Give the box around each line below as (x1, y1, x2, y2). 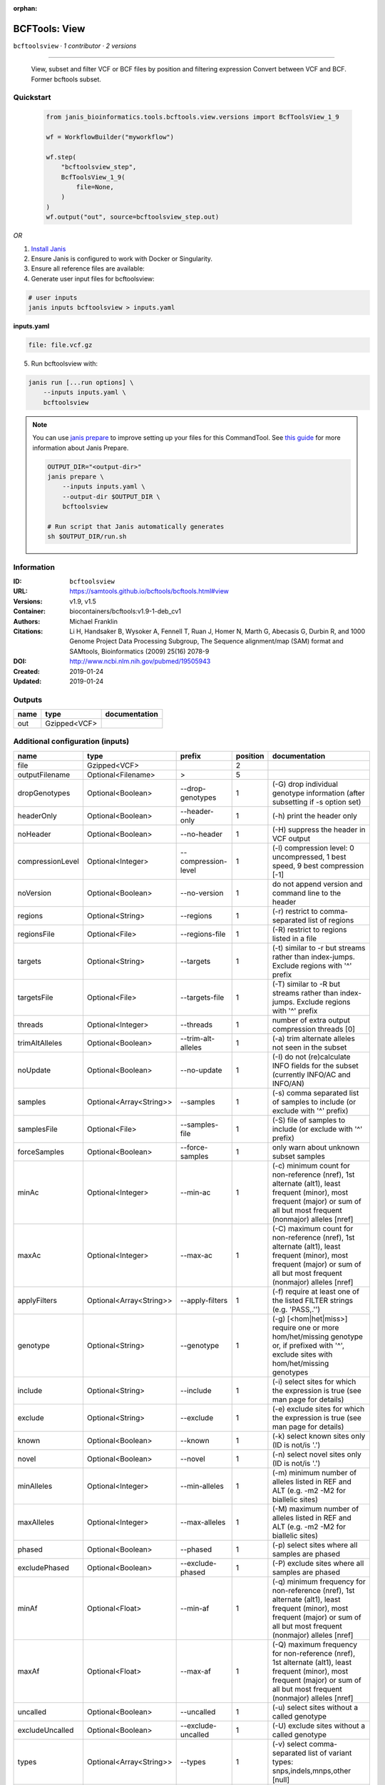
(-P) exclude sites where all (272, 1558, 364, 1568)
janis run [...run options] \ (28, 378, 134, 386)
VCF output (272, 833, 311, 843)
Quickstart (13, 93, 51, 103)
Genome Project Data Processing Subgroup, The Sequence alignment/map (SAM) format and (69, 637, 344, 645)
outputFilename (17, 770, 71, 780)
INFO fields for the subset (272, 1060, 359, 1070)
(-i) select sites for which (272, 1377, 356, 1387)
